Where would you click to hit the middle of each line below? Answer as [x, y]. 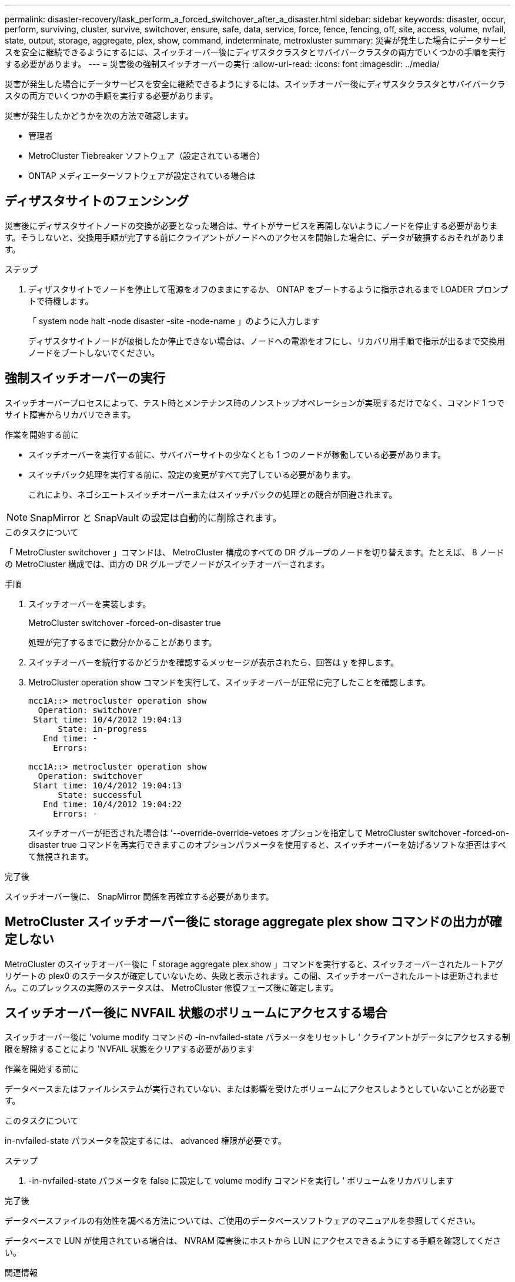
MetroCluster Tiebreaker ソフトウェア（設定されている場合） [147, 156]
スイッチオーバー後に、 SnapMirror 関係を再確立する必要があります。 [139, 896]
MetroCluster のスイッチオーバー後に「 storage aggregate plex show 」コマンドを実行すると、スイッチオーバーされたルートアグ [254, 964]
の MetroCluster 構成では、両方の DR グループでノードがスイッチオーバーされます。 [167, 564]
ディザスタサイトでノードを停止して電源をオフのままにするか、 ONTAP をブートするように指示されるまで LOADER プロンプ [268, 289]
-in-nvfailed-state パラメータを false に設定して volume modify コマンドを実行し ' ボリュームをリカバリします [241, 1181]
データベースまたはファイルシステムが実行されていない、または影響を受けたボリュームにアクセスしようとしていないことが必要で [255, 1089]
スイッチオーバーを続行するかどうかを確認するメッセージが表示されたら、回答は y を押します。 [213, 662]
